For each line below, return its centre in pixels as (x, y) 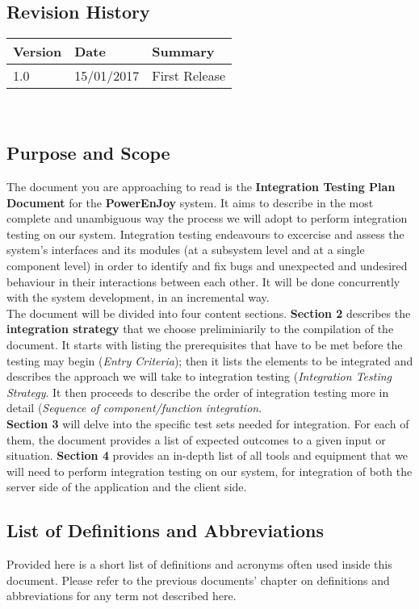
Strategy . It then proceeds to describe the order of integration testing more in (198, 392)
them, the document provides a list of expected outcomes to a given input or (196, 439)
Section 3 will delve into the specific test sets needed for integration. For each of (208, 423)
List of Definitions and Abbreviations (165, 530)
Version (38, 52)
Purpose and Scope (88, 153)
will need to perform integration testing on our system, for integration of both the (209, 471)
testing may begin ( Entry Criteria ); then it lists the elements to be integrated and (210, 360)
